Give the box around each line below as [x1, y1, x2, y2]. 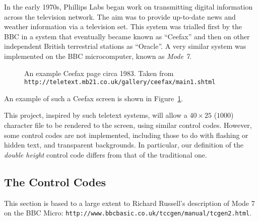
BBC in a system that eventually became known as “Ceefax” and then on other [4, 31, 250, 41]
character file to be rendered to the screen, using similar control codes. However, [4, 120, 252, 130]
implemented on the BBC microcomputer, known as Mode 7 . [4, 50, 191, 61]
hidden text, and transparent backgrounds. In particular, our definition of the [4, 139, 243, 150]
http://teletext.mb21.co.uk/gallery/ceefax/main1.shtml [24, 79, 216, 86]
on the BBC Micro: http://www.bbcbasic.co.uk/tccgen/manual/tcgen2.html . [4, 207, 252, 218]
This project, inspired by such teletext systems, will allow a [4, 110, 187, 120]
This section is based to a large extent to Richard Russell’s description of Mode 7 [4, 197, 255, 208]
